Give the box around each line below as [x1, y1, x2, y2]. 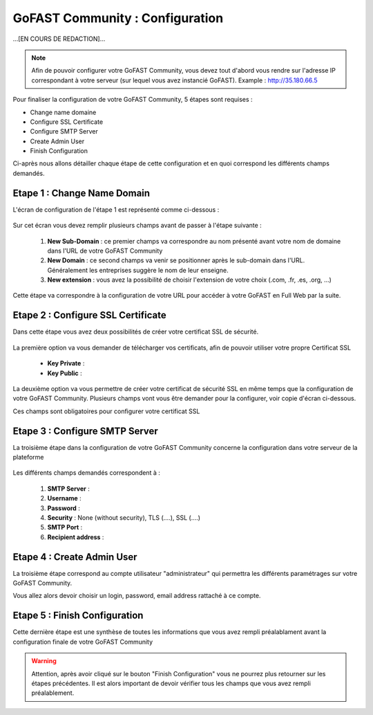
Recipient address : [47, 533, 104, 541]
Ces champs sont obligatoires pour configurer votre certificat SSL [12, 407, 200, 415]
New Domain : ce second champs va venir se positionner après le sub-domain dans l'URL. [47, 256, 305, 264]
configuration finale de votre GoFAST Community [12, 637, 153, 646]
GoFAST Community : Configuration [12, 10, 224, 26]
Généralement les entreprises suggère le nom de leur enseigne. [47, 266, 229, 274]
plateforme [12, 453, 44, 462]
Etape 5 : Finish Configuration [12, 610, 144, 622]
